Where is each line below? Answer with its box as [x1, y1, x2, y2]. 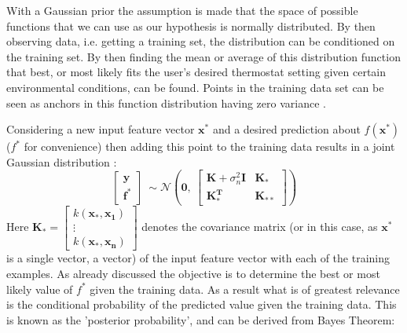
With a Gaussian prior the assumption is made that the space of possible [6, 2, 358, 18]
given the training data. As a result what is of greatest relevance [90, 280, 400, 297]
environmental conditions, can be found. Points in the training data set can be [6, 79, 384, 95]
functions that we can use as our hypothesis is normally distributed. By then [6, 17, 376, 34]
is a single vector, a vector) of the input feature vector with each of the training [6, 250, 390, 266]
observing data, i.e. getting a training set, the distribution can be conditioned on [6, 33, 395, 49]
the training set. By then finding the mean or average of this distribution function [6, 48, 401, 64]
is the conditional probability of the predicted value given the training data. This [6, 296, 397, 313]
